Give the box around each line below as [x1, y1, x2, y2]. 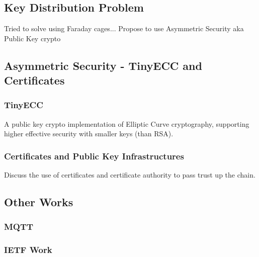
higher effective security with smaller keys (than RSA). [4, 128, 174, 139]
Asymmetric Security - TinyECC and [4, 57, 202, 73]
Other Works [4, 194, 73, 210]
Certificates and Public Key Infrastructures [4, 149, 184, 162]
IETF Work [4, 243, 52, 256]
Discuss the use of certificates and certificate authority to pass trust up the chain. [4, 169, 255, 180]
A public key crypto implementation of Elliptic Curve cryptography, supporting [4, 118, 249, 129]
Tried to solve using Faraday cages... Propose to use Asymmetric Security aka [4, 23, 244, 34]
